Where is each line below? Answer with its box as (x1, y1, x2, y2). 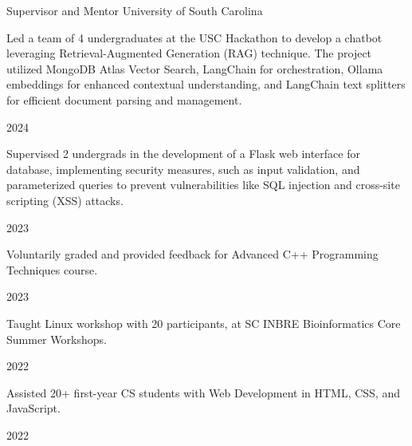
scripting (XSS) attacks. (6, 191, 124, 208)
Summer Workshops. (6, 330, 107, 347)
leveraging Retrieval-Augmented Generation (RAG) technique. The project (6, 45, 372, 61)
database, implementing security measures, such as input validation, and (6, 160, 360, 177)
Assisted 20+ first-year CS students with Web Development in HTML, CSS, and (6, 384, 401, 401)
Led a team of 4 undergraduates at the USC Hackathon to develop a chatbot (6, 29, 383, 45)
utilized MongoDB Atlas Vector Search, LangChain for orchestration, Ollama (6, 60, 383, 77)
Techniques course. (6, 261, 98, 278)
